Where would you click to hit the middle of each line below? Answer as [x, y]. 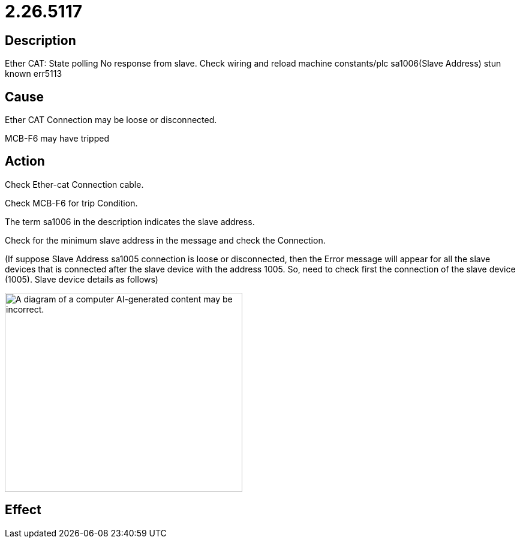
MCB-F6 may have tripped [57, 139]
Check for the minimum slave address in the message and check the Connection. [165, 240]
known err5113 [34, 74]
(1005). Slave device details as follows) [82, 279]
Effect [23, 510]
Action [25, 161]
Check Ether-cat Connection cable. [74, 184]
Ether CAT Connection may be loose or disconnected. [111, 120]
